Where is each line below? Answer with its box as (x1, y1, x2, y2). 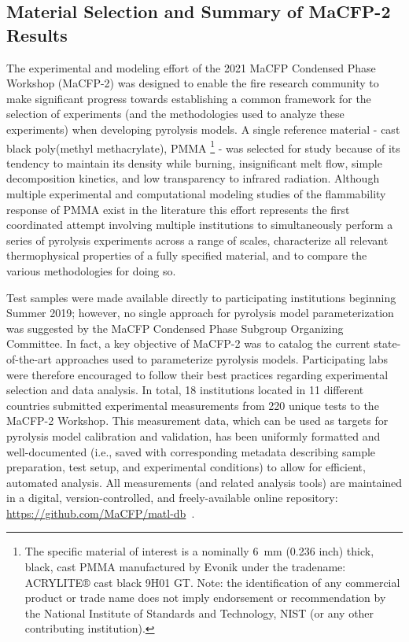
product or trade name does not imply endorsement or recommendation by (24, 589, 386, 606)
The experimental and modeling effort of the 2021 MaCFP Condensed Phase (6, 59, 376, 76)
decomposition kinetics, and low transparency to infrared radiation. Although (6, 170, 380, 186)
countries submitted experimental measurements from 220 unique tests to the (6, 397, 379, 413)
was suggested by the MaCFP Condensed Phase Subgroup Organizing (6, 319, 344, 336)
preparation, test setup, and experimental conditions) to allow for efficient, (6, 459, 366, 475)
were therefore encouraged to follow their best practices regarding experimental (6, 366, 389, 382)
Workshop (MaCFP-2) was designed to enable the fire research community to (6, 75, 379, 91)
